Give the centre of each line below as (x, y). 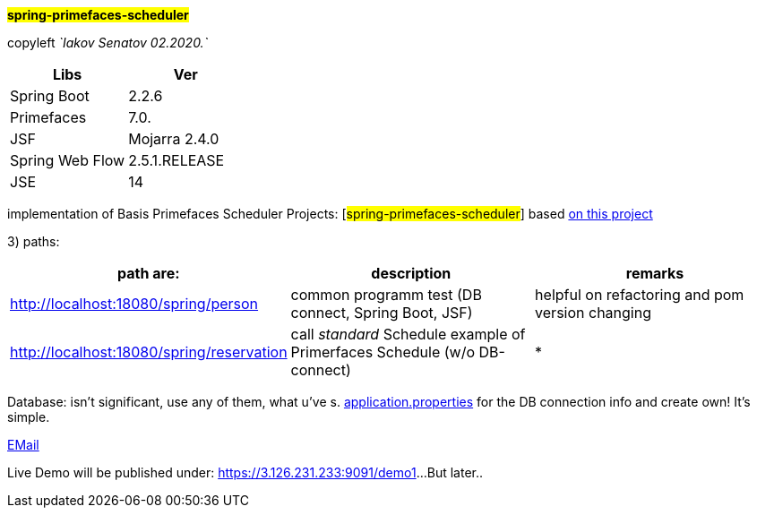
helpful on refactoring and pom (640, 295)
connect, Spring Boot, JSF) (382, 313)
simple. (29, 417)
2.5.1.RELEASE (176, 160)
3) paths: (34, 241)
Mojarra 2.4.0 (174, 139)
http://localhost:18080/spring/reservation (149, 352)
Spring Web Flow (68, 160)
